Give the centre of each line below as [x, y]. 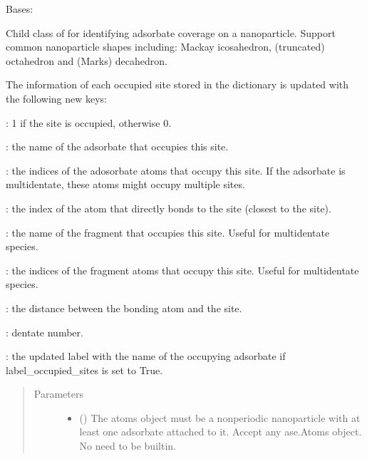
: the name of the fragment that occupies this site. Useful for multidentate [168, 232]
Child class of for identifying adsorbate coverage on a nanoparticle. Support [171, 32]
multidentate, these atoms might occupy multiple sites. [125, 184]
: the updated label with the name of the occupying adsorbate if [146, 356]
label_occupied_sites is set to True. [84, 370]
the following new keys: [57, 98]
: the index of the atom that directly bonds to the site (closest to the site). [169, 208]
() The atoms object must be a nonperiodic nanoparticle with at [220, 417]
